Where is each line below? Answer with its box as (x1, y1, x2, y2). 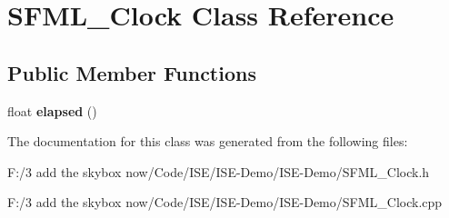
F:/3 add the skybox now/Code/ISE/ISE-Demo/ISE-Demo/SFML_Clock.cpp (7, 193, 443, 212)
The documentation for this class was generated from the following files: (7, 132, 408, 151)
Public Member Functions (7, 58, 256, 86)
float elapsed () (7, 101, 97, 120)
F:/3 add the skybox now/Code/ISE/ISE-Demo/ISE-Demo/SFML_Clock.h (7, 162, 430, 181)
